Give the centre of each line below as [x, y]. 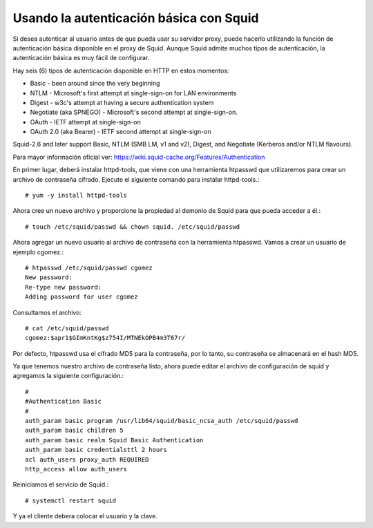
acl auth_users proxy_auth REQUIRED [87, 459]
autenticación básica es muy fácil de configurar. [81, 58]
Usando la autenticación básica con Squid [136, 18]
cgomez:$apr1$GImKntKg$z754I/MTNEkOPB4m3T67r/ [105, 338]
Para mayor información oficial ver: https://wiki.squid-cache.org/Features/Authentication [139, 157]
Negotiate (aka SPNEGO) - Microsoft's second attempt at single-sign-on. [134, 112]
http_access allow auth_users [76, 469]
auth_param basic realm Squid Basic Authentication [114, 440]
